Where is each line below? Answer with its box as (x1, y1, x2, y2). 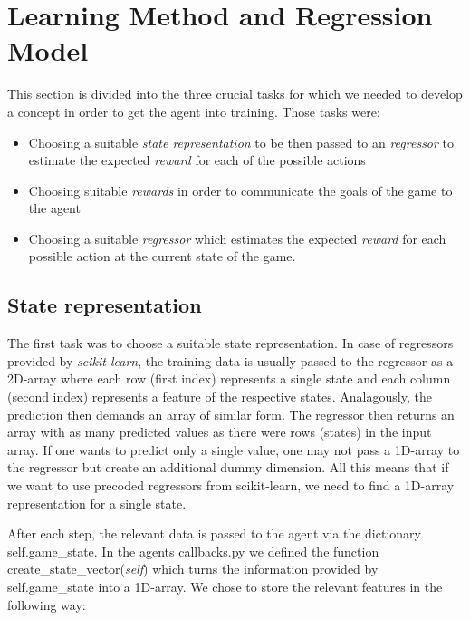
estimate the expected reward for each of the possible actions (28, 150, 366, 170)
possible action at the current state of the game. (28, 247, 296, 266)
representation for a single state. (7, 493, 187, 512)
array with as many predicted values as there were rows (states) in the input (7, 422, 432, 441)
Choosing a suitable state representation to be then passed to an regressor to (28, 132, 455, 151)
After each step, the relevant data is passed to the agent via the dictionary (7, 524, 421, 543)
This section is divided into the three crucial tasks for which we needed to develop (7, 84, 463, 103)
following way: (7, 595, 86, 614)
